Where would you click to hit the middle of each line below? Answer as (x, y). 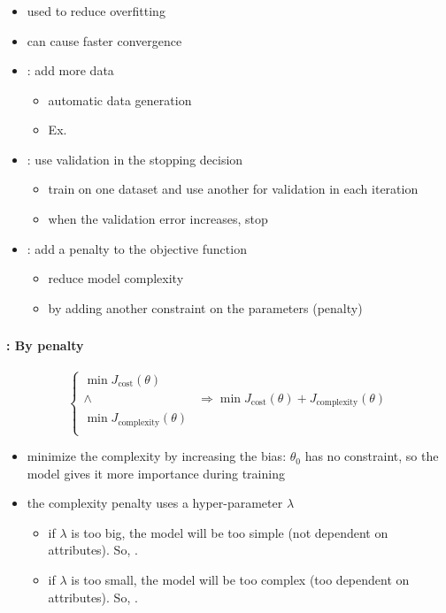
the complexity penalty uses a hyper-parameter (155, 503)
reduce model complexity (116, 278)
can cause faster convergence (104, 40)
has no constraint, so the (372, 456)
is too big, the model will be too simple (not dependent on (230, 532)
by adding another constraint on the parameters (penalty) (205, 307)
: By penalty (45, 345)
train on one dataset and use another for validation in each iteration (233, 189)
